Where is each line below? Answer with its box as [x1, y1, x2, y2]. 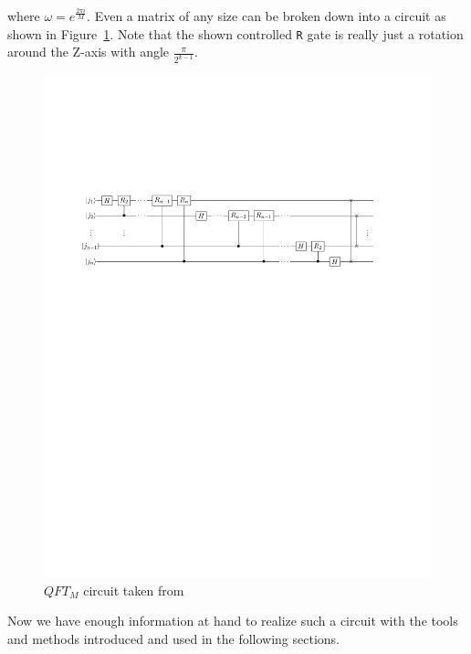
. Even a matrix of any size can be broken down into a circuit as [87, 6, 446, 25]
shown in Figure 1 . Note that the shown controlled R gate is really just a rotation [7, 24, 464, 43]
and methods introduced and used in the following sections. [7, 628, 340, 648]
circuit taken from [83, 580, 184, 599]
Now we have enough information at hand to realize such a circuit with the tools [7, 611, 458, 630]
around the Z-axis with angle [7, 42, 170, 61]
